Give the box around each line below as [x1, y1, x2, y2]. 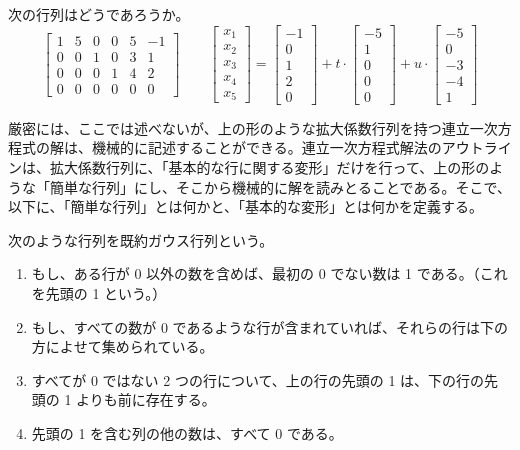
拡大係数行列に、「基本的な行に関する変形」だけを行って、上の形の [49, 156, 490, 177]
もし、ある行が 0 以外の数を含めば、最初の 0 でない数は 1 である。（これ [31, 263, 508, 284]
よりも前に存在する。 [76, 389, 216, 410]
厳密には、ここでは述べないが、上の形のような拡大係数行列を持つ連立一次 [8, 117, 498, 138]
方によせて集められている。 [31, 336, 214, 357]
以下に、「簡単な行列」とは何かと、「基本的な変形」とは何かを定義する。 [8, 196, 484, 217]
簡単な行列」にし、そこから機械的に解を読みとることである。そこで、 [49, 176, 511, 197]
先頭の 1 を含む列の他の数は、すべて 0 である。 [31, 422, 343, 443]
